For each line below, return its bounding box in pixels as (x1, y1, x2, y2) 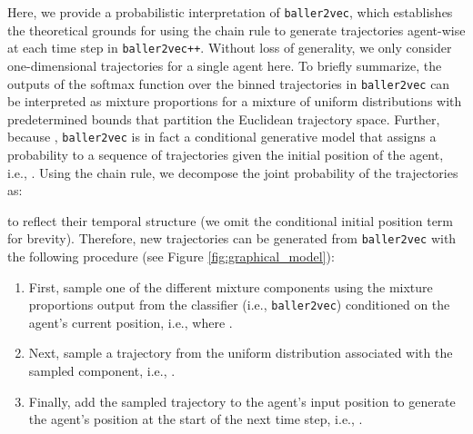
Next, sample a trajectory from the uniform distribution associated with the (28, 343, 453, 362)
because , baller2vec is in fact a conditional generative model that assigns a (7, 127, 437, 146)
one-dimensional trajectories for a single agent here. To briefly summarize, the (7, 55, 442, 74)
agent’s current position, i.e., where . (28, 312, 233, 331)
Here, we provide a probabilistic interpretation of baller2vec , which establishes (7, 3, 453, 21)
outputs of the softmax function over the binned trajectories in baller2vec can (7, 74, 450, 93)
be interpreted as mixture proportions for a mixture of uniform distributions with (7, 92, 462, 111)
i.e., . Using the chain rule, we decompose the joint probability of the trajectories (7, 163, 458, 182)
